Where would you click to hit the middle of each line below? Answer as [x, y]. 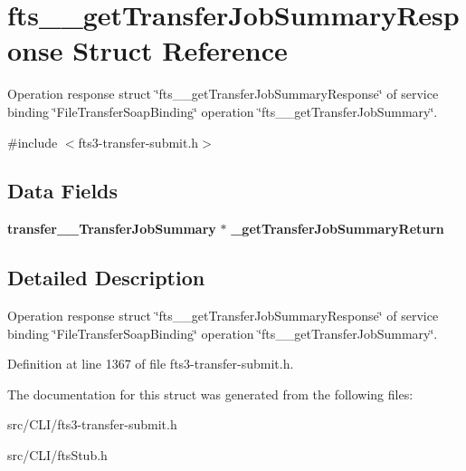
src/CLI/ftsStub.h [57, 455]
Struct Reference [180, 50]
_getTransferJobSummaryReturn [338, 229]
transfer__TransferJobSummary [112, 229]
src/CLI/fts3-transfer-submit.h [92, 424]
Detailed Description [106, 278]
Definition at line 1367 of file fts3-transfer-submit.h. [151, 364]
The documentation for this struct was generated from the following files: [210, 394]
